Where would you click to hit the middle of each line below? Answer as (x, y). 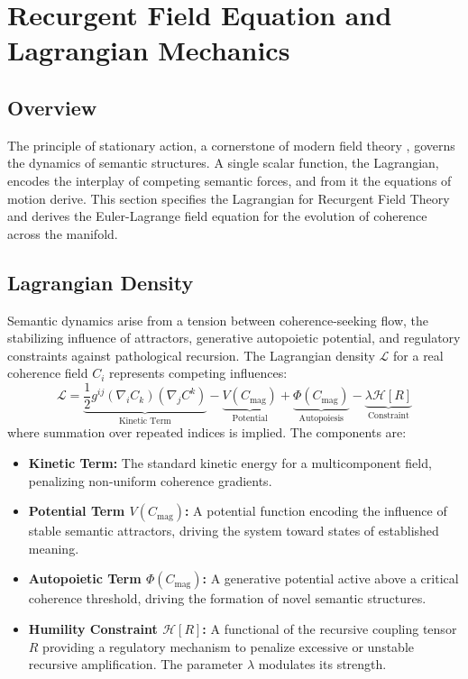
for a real (418, 355)
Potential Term (77, 511)
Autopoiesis (321, 419)
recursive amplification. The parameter (136, 664)
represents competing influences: (198, 373)
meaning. (54, 548)
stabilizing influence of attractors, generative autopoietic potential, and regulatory (234, 338)
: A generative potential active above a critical (330, 578)
